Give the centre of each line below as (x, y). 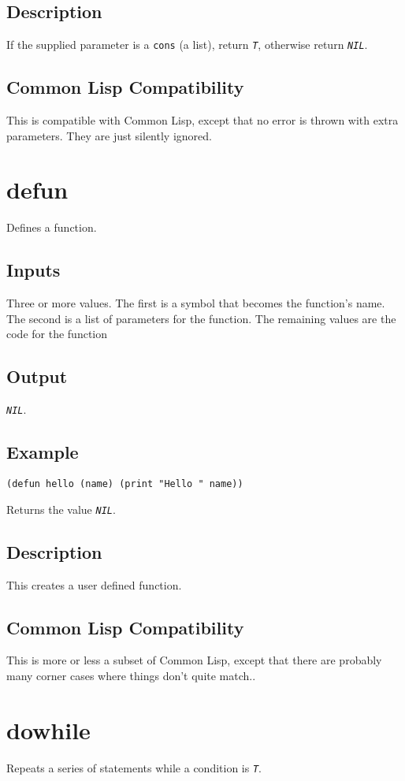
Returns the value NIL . (61, 509)
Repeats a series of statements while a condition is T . (134, 767)
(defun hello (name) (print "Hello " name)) (125, 484)
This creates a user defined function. (94, 584)
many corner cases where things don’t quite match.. (131, 675)
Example (43, 452)
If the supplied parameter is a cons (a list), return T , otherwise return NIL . (187, 45)
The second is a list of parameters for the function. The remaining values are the (201, 318)
